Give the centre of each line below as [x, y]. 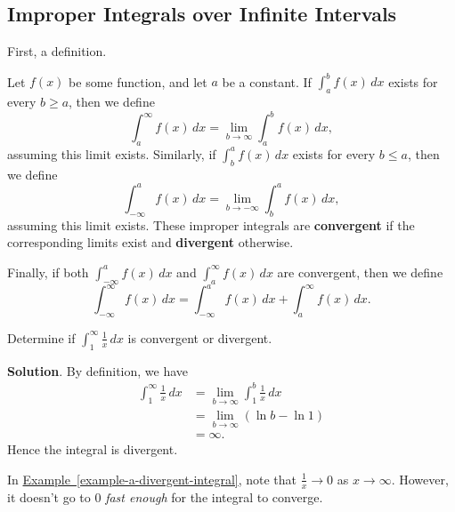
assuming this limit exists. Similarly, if [112, 153]
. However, [420, 479]
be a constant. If [267, 81]
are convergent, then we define [360, 272]
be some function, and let [138, 81]
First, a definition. [57, 51]
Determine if [41, 337]
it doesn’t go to [49, 496]
